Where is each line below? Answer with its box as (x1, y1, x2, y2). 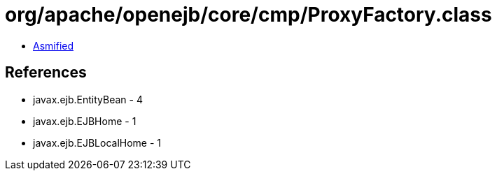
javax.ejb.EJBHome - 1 (33, 115, 136, 127)
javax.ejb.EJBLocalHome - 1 (33, 136, 162, 149)
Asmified (33, 39, 74, 52)
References (5, 64, 87, 82)
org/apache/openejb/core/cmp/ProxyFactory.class (5, 3, 492, 27)
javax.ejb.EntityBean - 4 (33, 93, 143, 105)
